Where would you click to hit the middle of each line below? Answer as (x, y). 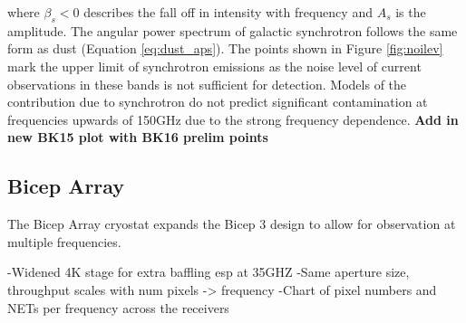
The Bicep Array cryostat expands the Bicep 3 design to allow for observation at (232, 224)
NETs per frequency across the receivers (118, 307)
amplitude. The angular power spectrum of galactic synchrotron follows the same (233, 30)
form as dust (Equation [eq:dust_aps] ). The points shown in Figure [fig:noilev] (225, 48)
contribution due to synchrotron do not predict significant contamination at (218, 102)
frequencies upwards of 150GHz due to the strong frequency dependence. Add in (233, 119)
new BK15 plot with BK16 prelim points (138, 137)
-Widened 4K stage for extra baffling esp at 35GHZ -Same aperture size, (209, 272)
